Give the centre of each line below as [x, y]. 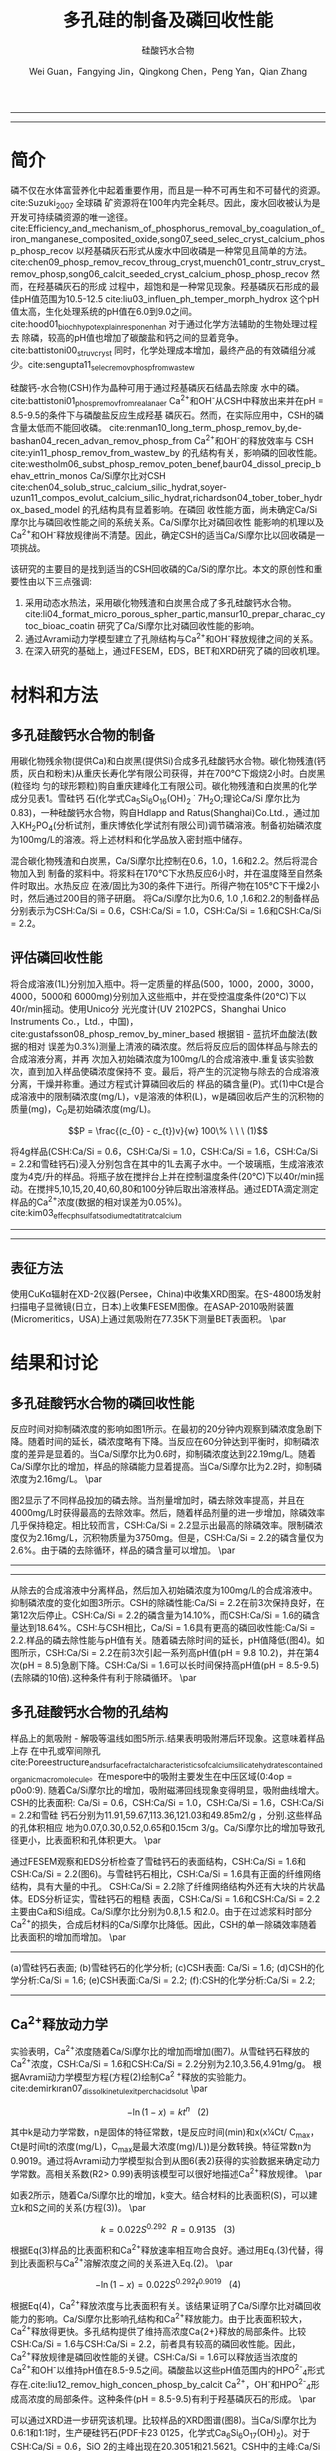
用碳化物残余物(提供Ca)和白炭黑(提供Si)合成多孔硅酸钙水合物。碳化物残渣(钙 [168, 761]
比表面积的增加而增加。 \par [68, 1937]
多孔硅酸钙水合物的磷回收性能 [102, 1402]
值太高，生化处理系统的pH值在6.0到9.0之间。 [104, 311]
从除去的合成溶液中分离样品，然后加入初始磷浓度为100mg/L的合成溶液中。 [164, 1590]
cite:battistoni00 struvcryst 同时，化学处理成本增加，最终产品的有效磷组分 [158, 351]
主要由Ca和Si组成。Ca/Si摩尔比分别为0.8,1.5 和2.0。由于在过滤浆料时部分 [161, 1912]
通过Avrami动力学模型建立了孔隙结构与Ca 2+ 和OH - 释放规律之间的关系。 [171, 638]
